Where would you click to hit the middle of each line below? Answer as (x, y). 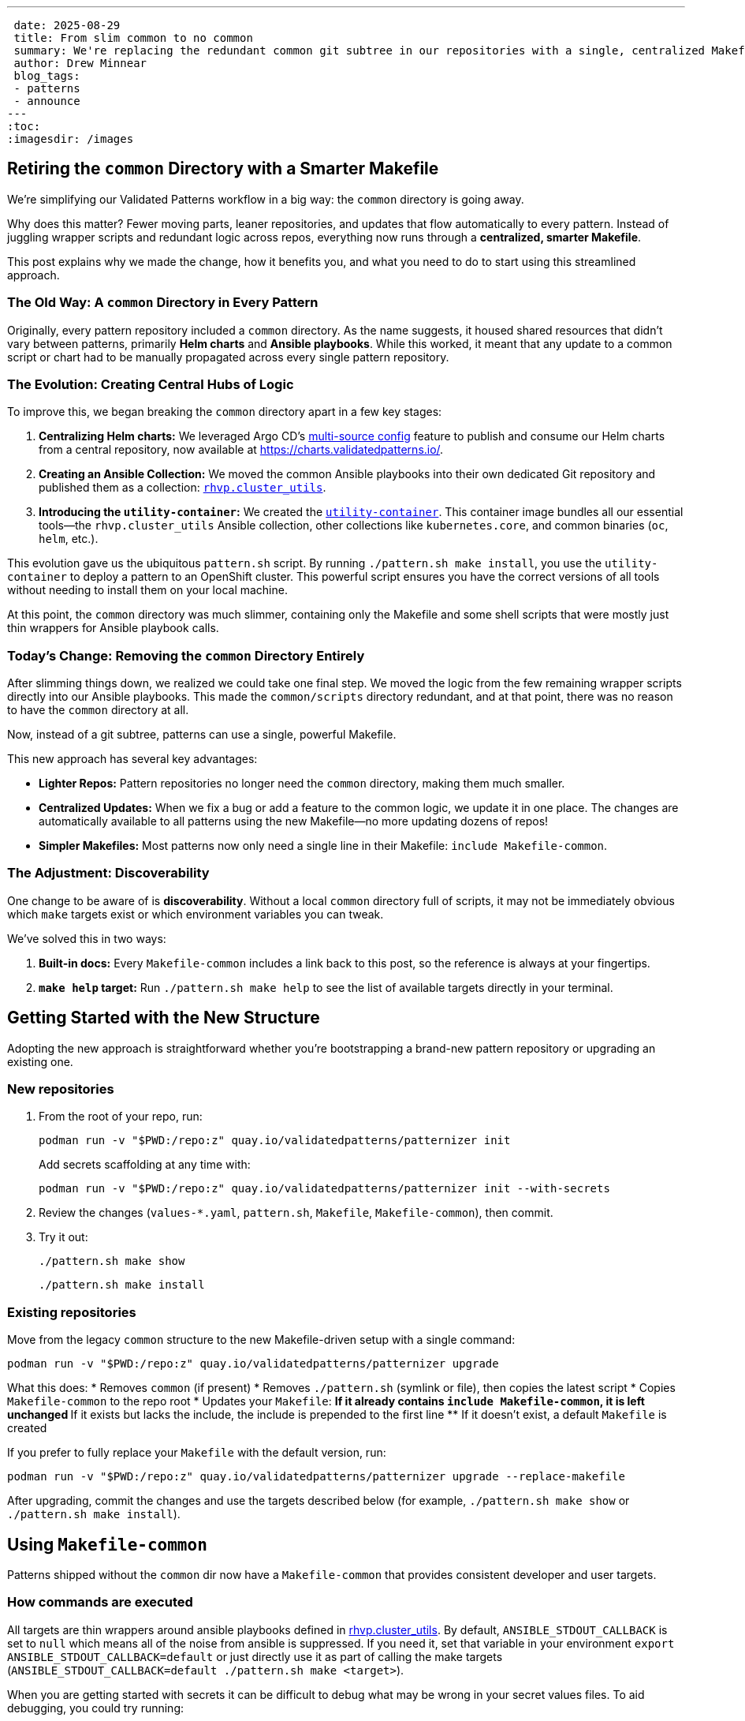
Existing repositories (72, 1312)
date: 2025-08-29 (67, 25)
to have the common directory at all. (98, 710)
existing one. (40, 1061)
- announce (47, 101)
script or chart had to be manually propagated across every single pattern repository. (228, 357)
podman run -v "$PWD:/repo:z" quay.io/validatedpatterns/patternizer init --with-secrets (324, 1189)
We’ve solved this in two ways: (87, 938)
